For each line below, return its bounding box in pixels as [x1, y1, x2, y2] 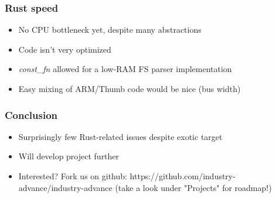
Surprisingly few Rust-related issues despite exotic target [18, 130, 223, 142]
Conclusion [5, 107, 57, 122]
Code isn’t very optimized [18, 43, 111, 55]
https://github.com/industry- [130, 170, 236, 182]
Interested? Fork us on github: [18, 170, 127, 182]
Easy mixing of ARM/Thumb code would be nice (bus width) [18, 83, 241, 94]
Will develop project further [18, 150, 120, 162]
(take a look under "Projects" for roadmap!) [115, 181, 272, 193]
